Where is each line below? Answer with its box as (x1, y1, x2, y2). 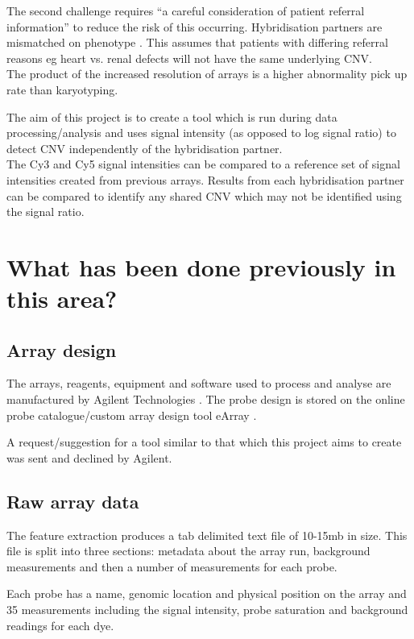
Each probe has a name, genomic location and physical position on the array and (6, 585, 407, 602)
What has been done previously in (6, 250, 396, 283)
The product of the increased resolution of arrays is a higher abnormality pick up (6, 65, 408, 82)
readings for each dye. (6, 616, 114, 633)
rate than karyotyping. (6, 81, 118, 98)
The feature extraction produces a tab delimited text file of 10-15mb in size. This (6, 526, 408, 543)
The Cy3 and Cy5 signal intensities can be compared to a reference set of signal (6, 156, 400, 172)
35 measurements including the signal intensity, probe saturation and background (6, 601, 408, 618)
